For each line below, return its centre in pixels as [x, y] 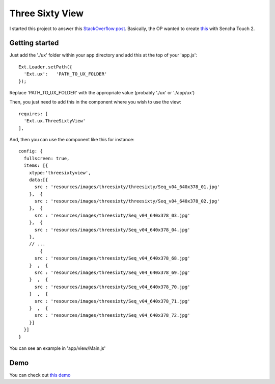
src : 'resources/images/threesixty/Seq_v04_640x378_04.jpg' [112, 230]
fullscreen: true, [47, 158]
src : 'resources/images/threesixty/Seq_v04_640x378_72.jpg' [112, 315]
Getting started [34, 43]
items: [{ [36, 165]
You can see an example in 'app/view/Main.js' [58, 348]
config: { [31, 151]
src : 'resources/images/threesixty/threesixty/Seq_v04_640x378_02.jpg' [127, 201]
